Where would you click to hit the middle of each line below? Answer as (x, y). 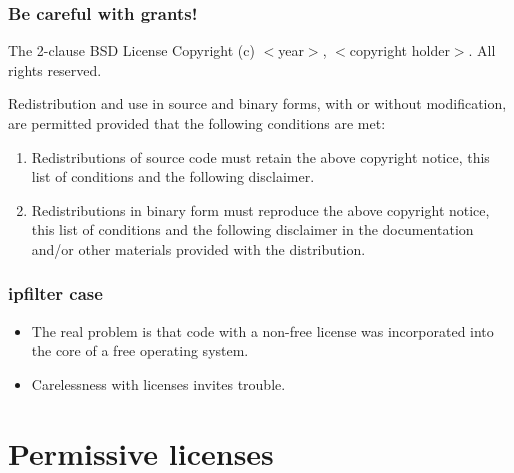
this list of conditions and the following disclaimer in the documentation (252, 229)
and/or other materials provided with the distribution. (198, 248)
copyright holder (399, 50)
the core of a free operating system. (140, 350)
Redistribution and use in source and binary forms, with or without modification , (257, 103)
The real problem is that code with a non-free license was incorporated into (262, 330)
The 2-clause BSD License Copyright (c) (131, 50)
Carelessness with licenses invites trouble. (158, 383)
